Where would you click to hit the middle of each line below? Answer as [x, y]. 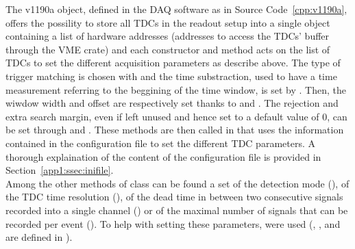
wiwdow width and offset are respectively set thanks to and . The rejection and [172, 103]
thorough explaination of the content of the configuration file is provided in [163, 156]
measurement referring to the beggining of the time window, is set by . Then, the [176, 89]
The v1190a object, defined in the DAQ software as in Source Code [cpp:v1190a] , [176, 9]
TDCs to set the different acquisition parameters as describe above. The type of [173, 63]
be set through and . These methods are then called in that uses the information [175, 130]
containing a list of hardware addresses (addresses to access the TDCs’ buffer [168, 36]
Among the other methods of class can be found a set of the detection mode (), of [177, 183]
